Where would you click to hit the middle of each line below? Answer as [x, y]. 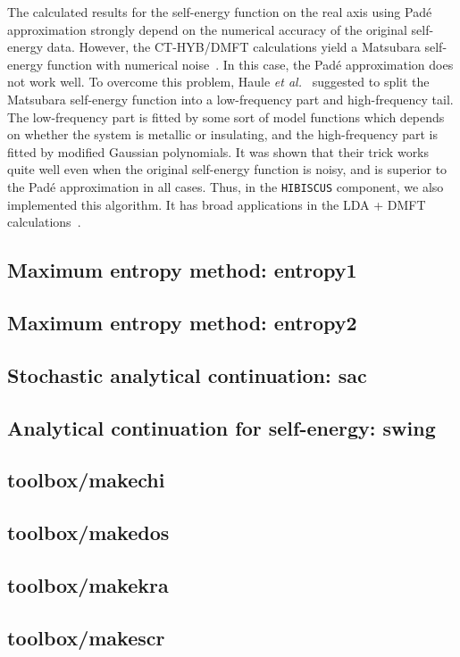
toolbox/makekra [88, 584]
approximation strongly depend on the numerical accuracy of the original [207, 29]
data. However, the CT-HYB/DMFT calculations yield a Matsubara [234, 47]
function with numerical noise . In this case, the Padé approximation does [250, 64]
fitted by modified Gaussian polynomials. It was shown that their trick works [218, 151]
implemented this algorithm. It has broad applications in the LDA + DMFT [217, 204]
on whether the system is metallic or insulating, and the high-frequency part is [222, 134]
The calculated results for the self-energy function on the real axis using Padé [220, 12]
